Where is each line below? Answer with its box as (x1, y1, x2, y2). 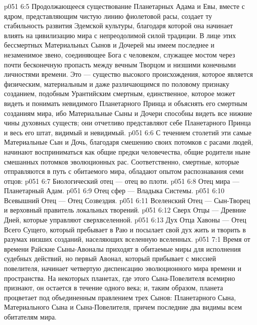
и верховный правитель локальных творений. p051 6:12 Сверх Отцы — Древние (4, 205, 246, 215)
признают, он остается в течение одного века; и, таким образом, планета (4, 282, 223, 293)
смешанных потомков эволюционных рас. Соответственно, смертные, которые (4, 156, 239, 166)
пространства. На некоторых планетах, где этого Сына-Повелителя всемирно (4, 272, 235, 283)
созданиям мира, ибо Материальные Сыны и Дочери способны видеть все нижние (4, 108, 253, 118)
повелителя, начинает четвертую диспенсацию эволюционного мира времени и (4, 263, 242, 273)
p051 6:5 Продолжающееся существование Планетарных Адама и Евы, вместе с (4, 1, 245, 11)
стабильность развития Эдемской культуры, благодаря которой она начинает (4, 20, 233, 31)
